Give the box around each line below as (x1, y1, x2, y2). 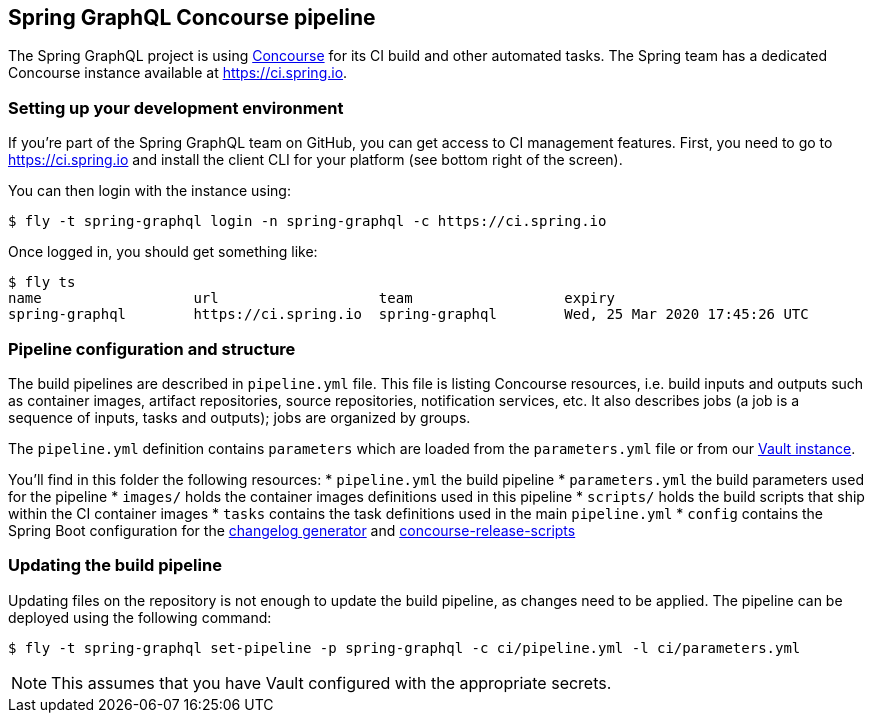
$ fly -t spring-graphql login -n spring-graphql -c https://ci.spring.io (8, 213, 607, 230)
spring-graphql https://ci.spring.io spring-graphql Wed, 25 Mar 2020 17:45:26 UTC (8, 306, 809, 323)
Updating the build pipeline (8, 555, 222, 576)
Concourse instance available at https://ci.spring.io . (8, 64, 348, 82)
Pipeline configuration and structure (8, 338, 296, 359)
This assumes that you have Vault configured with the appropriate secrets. (51, 672, 612, 693)
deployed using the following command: (8, 608, 272, 626)
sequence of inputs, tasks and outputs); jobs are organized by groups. (8, 408, 471, 426)
